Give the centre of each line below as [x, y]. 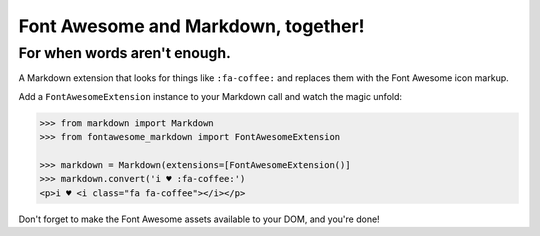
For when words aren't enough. [125, 53]
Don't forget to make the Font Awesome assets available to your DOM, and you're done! [199, 219]
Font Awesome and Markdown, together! [191, 26]
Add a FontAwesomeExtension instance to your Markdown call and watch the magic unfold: [210, 96]
